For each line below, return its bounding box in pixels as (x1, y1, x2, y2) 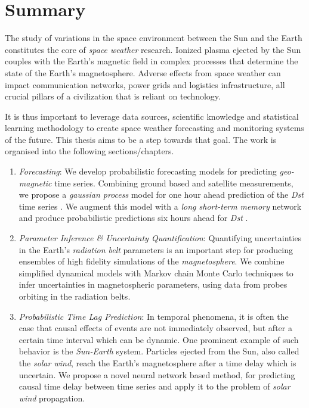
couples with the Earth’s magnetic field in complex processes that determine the (5, 55, 298, 67)
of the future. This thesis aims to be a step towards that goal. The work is (5, 133, 277, 145)
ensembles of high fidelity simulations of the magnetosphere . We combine (18, 255, 285, 267)
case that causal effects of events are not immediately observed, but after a (18, 322, 292, 334)
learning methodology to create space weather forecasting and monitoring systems (5, 122, 304, 134)
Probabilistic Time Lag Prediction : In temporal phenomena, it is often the (18, 310, 289, 322)
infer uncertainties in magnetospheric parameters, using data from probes (18, 278, 288, 291)
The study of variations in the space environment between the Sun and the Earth (5, 32, 302, 44)
